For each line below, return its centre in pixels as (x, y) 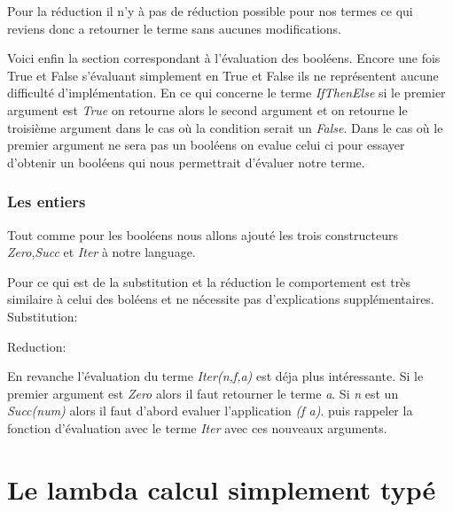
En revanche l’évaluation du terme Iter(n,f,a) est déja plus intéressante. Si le (215, 376)
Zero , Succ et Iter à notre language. (102, 252)
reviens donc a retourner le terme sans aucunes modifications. (175, 28)
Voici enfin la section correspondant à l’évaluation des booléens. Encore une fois (224, 58)
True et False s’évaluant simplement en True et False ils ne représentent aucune (223, 75)
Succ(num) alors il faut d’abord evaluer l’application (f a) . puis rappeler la (210, 411)
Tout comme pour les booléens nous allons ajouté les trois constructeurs (203, 234)
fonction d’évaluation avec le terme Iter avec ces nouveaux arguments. (197, 427)
